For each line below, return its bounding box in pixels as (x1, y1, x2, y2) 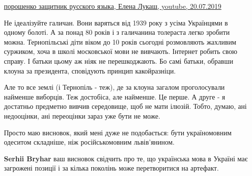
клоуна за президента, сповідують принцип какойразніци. (4, 65, 176, 75)
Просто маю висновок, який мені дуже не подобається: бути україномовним (4, 127, 232, 137)
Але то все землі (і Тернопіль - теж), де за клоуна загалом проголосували (4, 82, 225, 92)
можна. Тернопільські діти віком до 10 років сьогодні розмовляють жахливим (4, 36, 236, 47)
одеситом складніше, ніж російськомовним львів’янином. (4, 137, 175, 147)
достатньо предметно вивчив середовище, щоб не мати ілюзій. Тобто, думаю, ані (4, 101, 247, 111)
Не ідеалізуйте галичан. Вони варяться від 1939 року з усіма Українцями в (4, 17, 228, 27)
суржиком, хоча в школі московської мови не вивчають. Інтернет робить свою (4, 46, 237, 56)
